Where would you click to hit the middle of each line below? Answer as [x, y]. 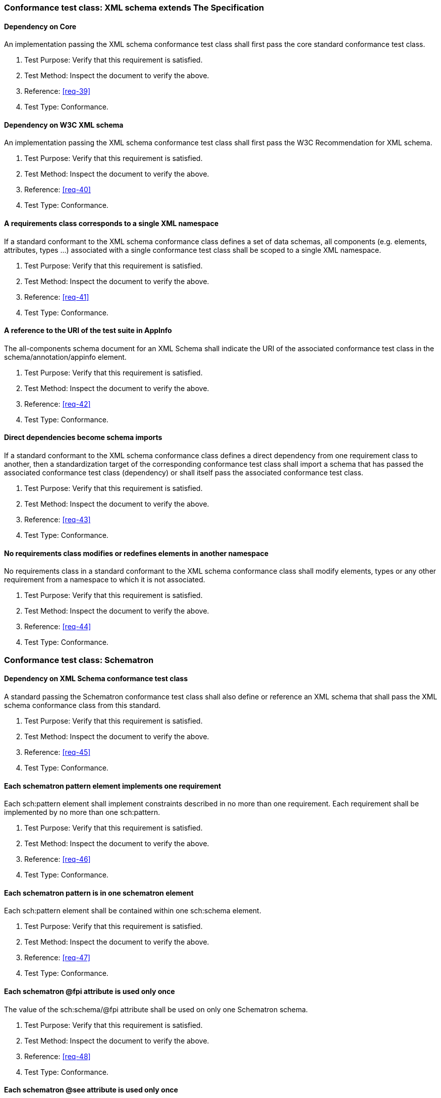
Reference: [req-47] [57, 958]
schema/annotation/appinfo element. [65, 357]
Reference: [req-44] [58, 627]
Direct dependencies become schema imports [83, 437]
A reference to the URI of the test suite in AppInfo [88, 331]
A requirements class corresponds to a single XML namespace [112, 224]
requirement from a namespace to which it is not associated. [105, 580]
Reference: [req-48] [58, 1056]
